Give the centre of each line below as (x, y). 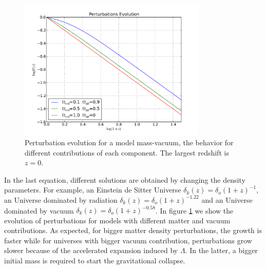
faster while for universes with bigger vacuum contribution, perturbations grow (128, 240)
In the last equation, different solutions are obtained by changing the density (125, 179)
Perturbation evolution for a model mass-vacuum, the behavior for (129, 142)
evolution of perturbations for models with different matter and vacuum (117, 220)
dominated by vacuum (39, 210)
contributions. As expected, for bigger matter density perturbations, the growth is (133, 230)
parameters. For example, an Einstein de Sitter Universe (93, 190)
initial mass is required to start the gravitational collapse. (95, 260)
